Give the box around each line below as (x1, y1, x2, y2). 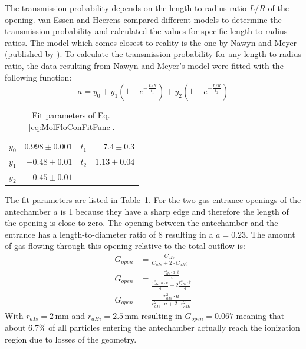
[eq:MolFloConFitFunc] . (28, 120, 115, 132)
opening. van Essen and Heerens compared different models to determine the (5, 13, 282, 25)
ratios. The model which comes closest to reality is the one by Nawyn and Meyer (5, 36, 297, 48)
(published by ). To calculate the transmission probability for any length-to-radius (5, 48, 302, 60)
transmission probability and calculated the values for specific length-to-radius (5, 25, 288, 37)
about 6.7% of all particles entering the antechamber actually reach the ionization (5, 321, 300, 334)
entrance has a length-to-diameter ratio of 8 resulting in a (5, 228, 213, 240)
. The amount (246, 228, 295, 240)
